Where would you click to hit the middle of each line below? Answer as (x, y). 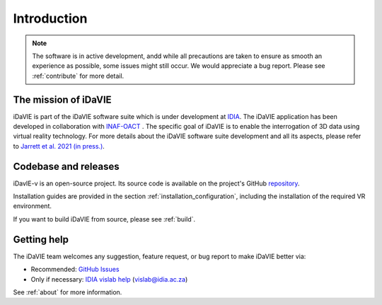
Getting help (41, 240)
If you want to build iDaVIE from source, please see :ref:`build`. (104, 219)
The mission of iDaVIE (63, 99)
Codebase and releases (66, 166)
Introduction (50, 18)
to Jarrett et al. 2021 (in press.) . (59, 146)
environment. (33, 206)
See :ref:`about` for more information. (68, 292)
